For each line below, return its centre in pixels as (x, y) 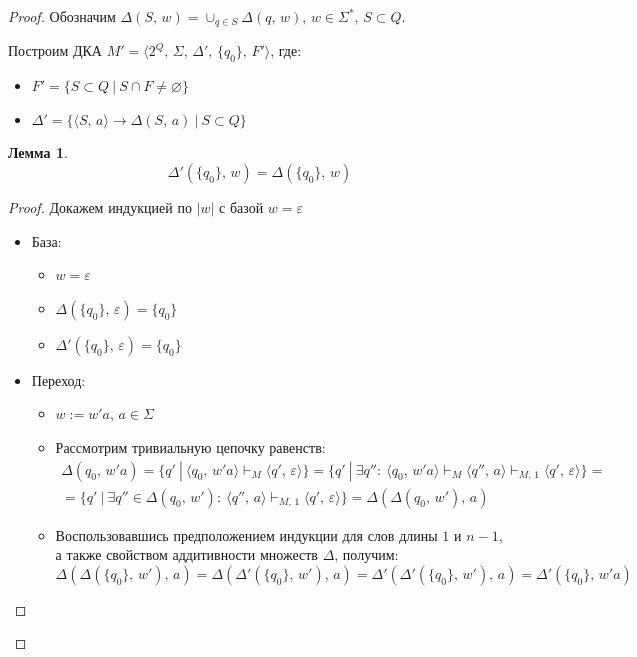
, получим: (366, 554)
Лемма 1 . (38, 152)
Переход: (58, 379)
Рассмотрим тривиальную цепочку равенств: (190, 447)
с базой (241, 207)
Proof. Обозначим (62, 16)
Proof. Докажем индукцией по (100, 207)
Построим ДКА (55, 50)
